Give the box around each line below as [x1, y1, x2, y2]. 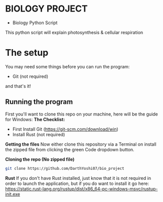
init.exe [5, 191, 21, 197]
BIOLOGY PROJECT [5, 3, 88, 15]
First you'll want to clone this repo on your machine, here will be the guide [5, 111, 158, 117]
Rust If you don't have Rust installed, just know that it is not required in [5, 175, 151, 181]
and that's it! [5, 83, 31, 89]
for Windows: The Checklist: [5, 116, 65, 122]
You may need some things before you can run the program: [5, 63, 130, 69]
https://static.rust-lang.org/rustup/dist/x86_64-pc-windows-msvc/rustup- [5, 185, 158, 191]
